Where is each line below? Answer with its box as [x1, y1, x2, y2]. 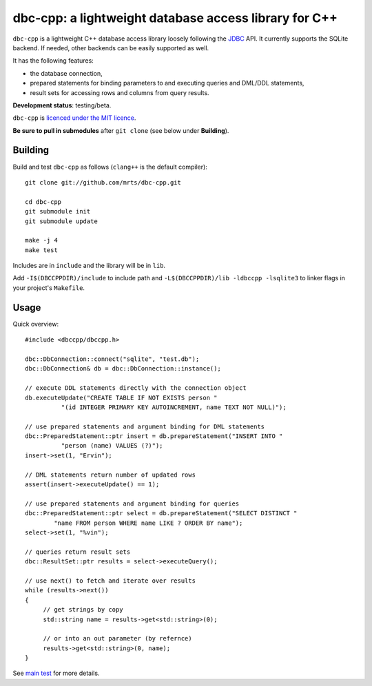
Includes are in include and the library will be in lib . [12, 262, 165, 270]
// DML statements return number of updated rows [25, 470, 196, 479]
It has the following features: [12, 56, 94, 65]
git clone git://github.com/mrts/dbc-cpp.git [25, 178, 182, 186]
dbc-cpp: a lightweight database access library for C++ [12, 10, 338, 25]
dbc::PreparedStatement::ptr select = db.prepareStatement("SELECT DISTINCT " [25, 510, 298, 517]
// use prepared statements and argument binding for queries [25, 499, 240, 508]
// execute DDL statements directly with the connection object [25, 384, 247, 392]
